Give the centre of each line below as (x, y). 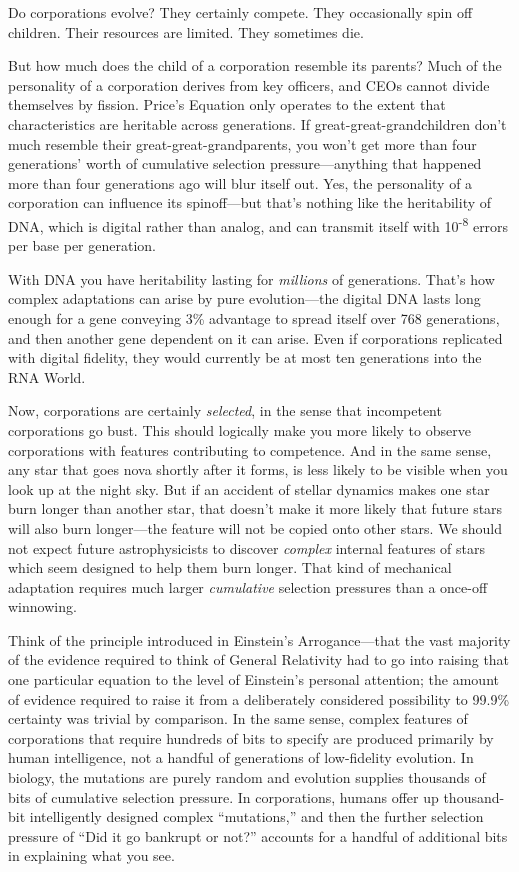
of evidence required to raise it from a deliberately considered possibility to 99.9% (259, 698)
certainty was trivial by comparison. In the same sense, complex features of (238, 718)
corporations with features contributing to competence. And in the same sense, (250, 449)
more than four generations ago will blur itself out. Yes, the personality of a (240, 182)
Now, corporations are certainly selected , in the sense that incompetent (225, 410)
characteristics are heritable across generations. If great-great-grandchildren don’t (257, 123)
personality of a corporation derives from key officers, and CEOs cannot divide (249, 84)
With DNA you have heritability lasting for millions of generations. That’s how (251, 278)
